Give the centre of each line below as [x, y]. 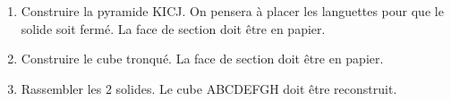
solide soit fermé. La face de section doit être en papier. [173, 28]
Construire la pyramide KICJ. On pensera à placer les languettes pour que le [232, 11]
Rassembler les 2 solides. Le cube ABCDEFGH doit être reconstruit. [209, 88]
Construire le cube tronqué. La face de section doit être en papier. [202, 59]
